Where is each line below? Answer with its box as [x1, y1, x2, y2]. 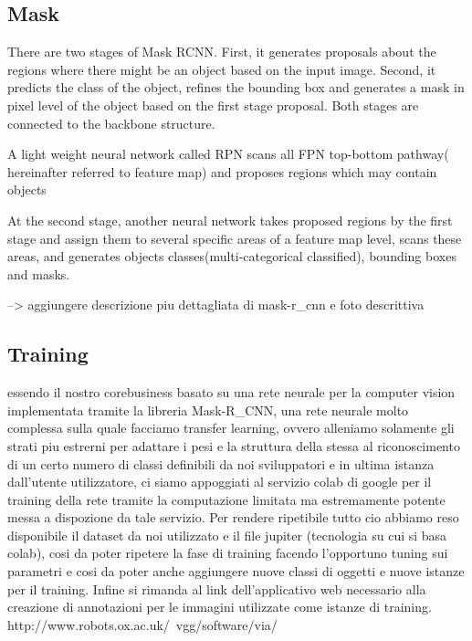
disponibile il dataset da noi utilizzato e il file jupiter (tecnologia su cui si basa [7, 525, 447, 544]
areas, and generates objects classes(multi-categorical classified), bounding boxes [7, 247, 456, 266]
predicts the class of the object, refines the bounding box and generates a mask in [7, 78, 465, 97]
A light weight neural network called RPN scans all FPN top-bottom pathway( [7, 144, 449, 163]
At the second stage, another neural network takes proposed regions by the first [7, 210, 453, 229]
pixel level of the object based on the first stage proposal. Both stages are [7, 95, 419, 114]
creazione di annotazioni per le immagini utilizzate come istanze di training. [7, 597, 432, 616]
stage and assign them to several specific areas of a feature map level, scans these [7, 228, 462, 247]
